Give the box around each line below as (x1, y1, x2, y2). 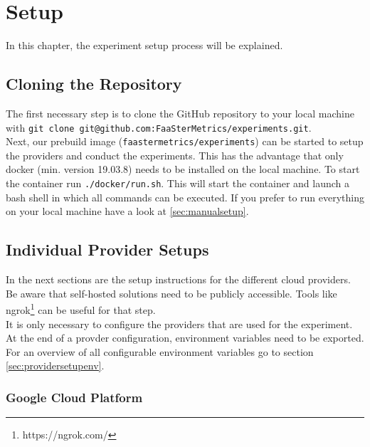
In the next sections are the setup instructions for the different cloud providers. (6, 272, 351, 287)
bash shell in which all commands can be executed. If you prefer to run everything (6, 189, 364, 204)
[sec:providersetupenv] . (6, 358, 105, 373)
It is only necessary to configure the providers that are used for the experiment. (6, 316, 353, 331)
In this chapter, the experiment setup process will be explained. (6, 38, 283, 53)
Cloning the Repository (6, 73, 182, 95)
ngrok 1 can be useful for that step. (6, 300, 156, 317)
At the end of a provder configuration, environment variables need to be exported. (6, 330, 364, 345)
